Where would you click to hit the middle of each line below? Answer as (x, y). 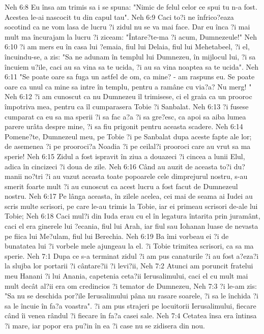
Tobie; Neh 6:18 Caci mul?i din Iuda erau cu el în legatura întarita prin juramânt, (133, 216)
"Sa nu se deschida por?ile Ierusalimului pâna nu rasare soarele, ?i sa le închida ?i (131, 296)
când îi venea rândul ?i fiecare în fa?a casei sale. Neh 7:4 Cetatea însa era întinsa (131, 315)
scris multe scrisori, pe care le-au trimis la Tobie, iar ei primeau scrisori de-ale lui (131, 206)
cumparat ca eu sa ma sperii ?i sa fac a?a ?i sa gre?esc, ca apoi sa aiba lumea (125, 116)
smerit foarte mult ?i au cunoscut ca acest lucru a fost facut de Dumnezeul (121, 186)
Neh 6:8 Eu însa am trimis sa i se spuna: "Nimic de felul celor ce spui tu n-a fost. (131, 7)
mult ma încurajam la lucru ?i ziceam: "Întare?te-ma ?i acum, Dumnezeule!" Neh (131, 36)
